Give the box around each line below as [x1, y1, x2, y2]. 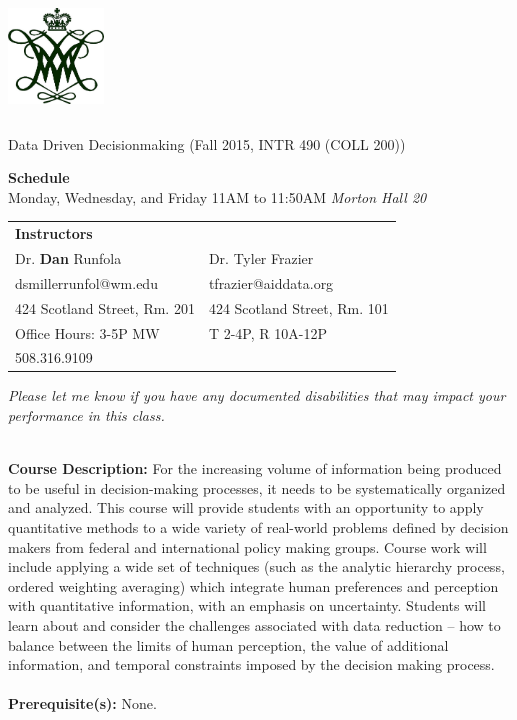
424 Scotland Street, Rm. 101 [208, 297, 389, 318]
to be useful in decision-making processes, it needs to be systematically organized [8, 477, 506, 498]
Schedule [8, 167, 70, 188]
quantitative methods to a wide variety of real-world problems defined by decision [8, 517, 509, 537]
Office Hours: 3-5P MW [15, 322, 160, 343]
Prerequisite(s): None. [8, 693, 157, 714]
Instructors [15, 223, 93, 244]
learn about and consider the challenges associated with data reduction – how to [8, 614, 501, 635]
